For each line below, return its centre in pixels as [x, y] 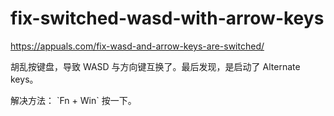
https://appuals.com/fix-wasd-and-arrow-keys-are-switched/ [137, 46]
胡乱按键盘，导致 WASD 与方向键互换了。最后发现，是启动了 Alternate [155, 66]
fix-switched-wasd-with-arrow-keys [167, 18]
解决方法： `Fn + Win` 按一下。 [73, 100]
